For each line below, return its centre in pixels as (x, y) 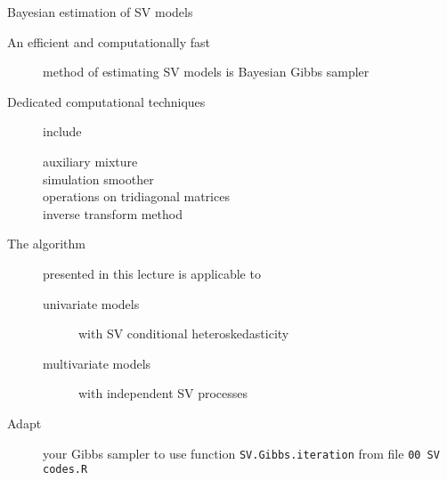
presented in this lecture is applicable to (152, 273)
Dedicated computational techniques (106, 101)
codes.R (65, 470)
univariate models (91, 303)
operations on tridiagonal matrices (136, 196)
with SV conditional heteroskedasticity (184, 334)
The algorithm (46, 244)
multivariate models (97, 363)
